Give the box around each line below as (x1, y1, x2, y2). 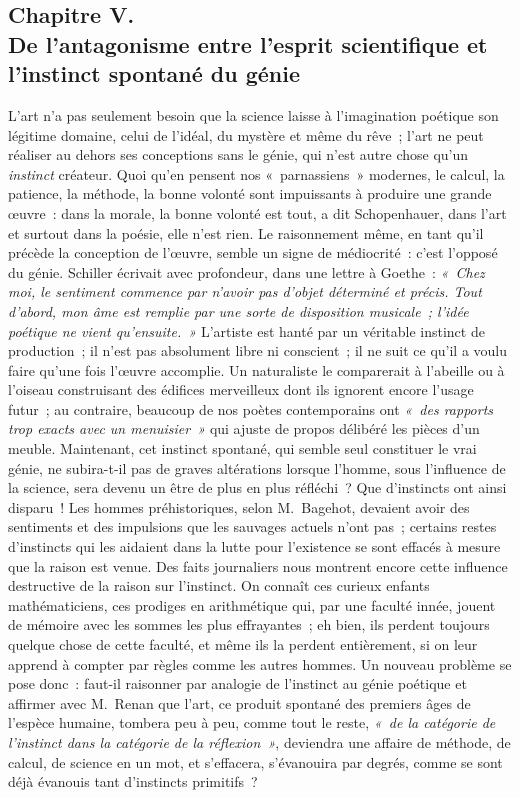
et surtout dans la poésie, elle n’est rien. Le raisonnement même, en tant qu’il (8, 222, 484, 243)
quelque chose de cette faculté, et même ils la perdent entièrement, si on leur (8, 634, 478, 655)
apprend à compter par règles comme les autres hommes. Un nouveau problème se (8, 653, 512, 674)
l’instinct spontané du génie (8, 58, 301, 89)
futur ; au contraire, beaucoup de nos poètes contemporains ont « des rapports (8, 398, 494, 419)
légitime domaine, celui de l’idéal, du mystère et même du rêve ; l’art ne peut (8, 124, 484, 145)
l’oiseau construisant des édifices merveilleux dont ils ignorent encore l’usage (8, 379, 474, 400)
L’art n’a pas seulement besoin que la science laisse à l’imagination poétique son (8, 104, 499, 125)
